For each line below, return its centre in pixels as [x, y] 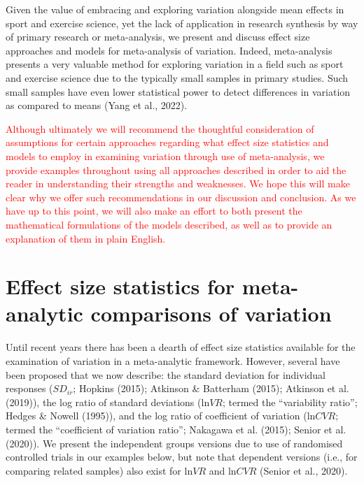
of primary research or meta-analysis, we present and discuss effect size [158, 37]
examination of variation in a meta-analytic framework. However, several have [173, 361]
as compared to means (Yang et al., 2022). [97, 105]
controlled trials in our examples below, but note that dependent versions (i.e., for [182, 457]
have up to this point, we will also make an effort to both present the [154, 211]
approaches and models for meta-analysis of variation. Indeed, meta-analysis [169, 50]
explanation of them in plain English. [86, 238]
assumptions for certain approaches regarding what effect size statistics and [167, 142]
